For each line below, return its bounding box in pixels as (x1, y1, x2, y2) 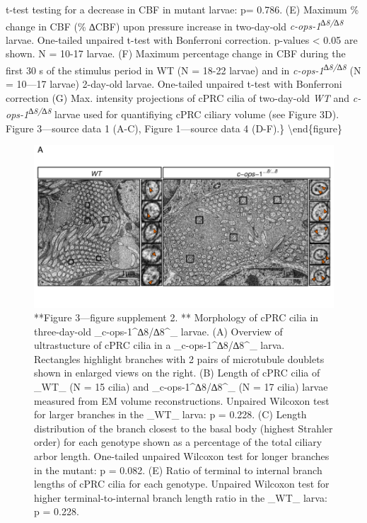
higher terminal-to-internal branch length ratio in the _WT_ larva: (34, 490, 327, 505)
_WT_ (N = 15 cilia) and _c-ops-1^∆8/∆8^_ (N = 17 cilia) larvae (34, 379, 328, 394)
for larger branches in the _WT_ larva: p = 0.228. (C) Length (34, 407, 307, 422)
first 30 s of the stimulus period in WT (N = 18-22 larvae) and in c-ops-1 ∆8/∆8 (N (6, 61, 361, 77)
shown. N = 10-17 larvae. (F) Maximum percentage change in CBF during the (6, 46, 346, 61)
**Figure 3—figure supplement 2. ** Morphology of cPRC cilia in (34, 310, 319, 325)
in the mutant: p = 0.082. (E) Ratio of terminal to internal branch (34, 462, 322, 477)
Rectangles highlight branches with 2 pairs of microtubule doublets (34, 351, 325, 366)
